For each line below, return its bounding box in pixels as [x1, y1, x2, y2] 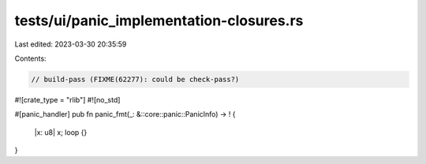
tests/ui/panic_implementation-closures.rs [14, 12, 304, 29]
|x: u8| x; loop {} [34, 127, 88, 137]
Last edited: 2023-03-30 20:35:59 [14, 39, 127, 49]
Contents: [14, 54, 47, 63]
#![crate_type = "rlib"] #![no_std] [14, 95, 121, 104]
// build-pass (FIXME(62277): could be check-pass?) [31, 75, 240, 84]
